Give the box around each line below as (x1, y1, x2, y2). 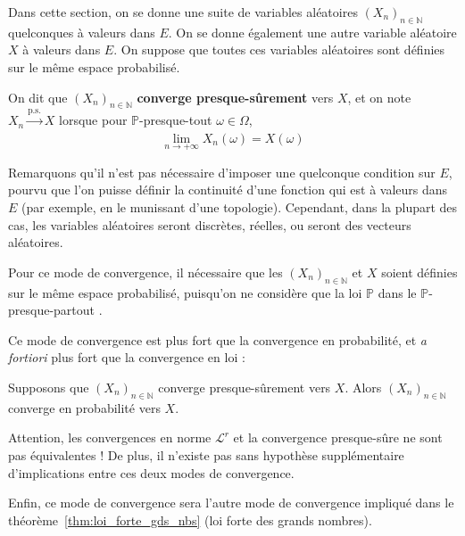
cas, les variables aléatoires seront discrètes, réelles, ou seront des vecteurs (8, 215, 411, 234)
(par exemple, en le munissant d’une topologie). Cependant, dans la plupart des (21, 197, 458, 216)
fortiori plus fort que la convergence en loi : (8, 348, 245, 367)
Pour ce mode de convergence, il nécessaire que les (8, 262, 283, 281)
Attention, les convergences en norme (8, 428, 212, 447)
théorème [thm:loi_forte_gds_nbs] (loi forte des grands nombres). (8, 510, 372, 529)
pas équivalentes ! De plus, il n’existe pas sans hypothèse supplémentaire (8, 445, 404, 464)
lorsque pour (59, 111, 128, 129)
